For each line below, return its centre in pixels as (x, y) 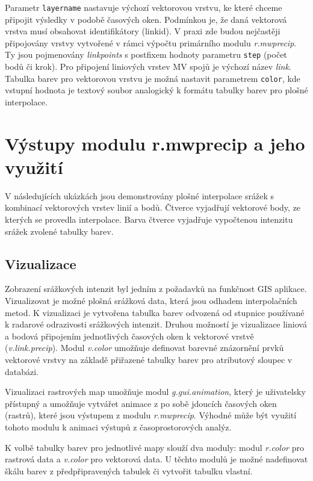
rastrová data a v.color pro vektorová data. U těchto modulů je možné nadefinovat (156, 459)
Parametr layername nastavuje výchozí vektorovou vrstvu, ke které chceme (144, 7)
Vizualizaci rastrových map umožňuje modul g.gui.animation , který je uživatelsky (155, 392)
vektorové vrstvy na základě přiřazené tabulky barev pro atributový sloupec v (149, 359)
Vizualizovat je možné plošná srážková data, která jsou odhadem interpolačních (151, 301)
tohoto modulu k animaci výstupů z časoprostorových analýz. (118, 427)
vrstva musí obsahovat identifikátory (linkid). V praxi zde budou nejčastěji (143, 31)
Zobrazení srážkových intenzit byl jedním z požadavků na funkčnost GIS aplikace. (156, 289)
